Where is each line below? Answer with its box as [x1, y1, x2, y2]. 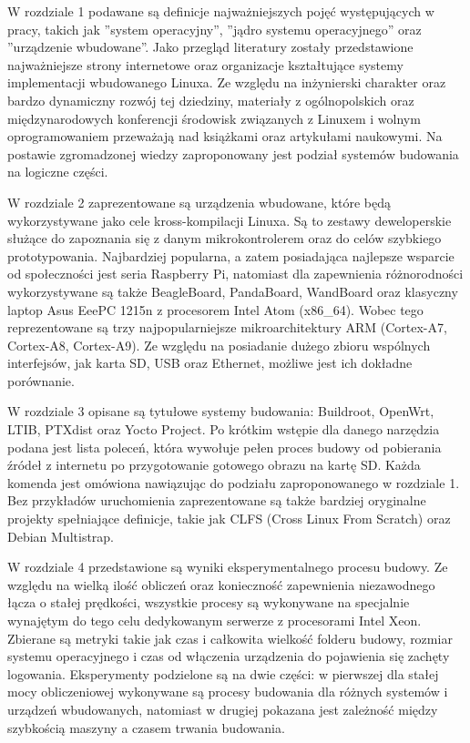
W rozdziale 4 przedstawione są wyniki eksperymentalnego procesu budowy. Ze [7, 557, 448, 576]
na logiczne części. [7, 162, 108, 181]
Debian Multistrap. [7, 526, 115, 545]
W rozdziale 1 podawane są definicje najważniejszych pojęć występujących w [7, 2, 434, 20]
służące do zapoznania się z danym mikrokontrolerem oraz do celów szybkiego [7, 229, 442, 248]
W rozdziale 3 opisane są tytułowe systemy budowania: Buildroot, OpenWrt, [7, 402, 434, 421]
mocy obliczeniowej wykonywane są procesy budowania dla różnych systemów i [7, 682, 448, 701]
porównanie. [7, 371, 75, 390]
